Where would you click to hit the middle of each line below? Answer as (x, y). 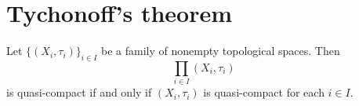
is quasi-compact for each (264, 92)
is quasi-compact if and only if (79, 92)
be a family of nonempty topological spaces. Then (221, 51)
